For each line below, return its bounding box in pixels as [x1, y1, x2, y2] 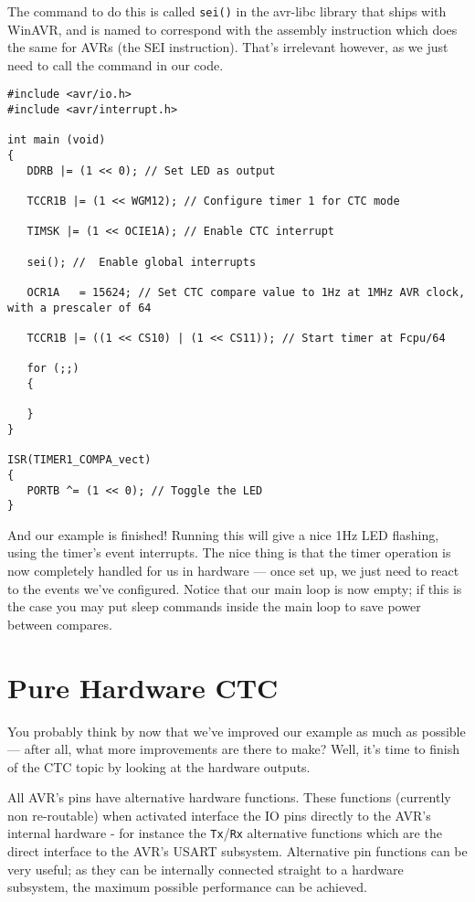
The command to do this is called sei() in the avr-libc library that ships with [7, 2, 447, 20]
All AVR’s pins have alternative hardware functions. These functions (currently [7, 788, 451, 807]
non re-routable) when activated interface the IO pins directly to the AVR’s [7, 805, 431, 824]
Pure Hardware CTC [7, 668, 279, 706]
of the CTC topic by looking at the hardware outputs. [7, 757, 311, 776]
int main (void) [7, 133, 106, 147]
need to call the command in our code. [7, 55, 224, 74]
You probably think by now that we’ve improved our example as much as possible [7, 721, 466, 740]
